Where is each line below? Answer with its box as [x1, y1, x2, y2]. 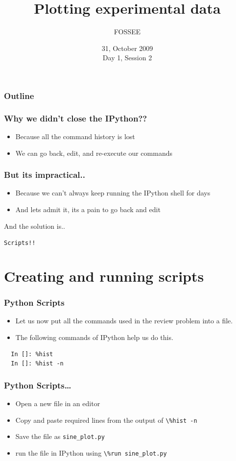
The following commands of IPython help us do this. [15, 332, 173, 342]
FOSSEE [114, 26, 141, 37]
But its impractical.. [4, 169, 85, 181]
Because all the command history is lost [15, 131, 135, 142]
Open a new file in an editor [15, 398, 100, 409]
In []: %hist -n [11, 360, 64, 367]
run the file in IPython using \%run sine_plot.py [15, 447, 167, 458]
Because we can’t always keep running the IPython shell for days [15, 188, 211, 198]
